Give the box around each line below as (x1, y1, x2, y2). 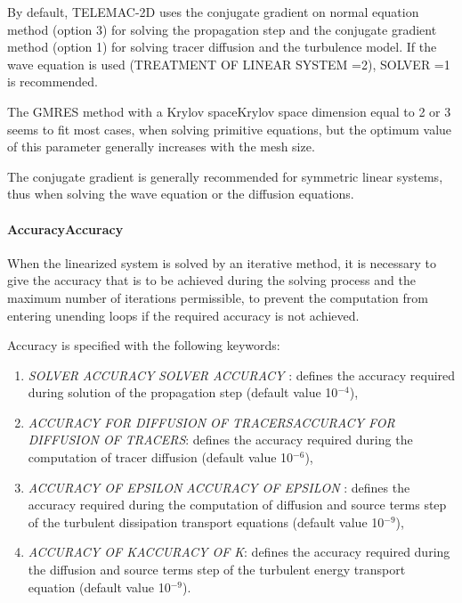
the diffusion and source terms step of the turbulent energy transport (28, 560, 406, 579)
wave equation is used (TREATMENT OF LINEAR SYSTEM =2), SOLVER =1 (7, 54, 450, 73)
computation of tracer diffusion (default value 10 (28, 448, 294, 467)
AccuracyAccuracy (7, 219, 124, 238)
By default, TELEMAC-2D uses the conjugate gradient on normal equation (7, 3, 419, 20)
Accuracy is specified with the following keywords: (7, 336, 280, 354)
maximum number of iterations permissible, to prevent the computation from (7, 288, 428, 306)
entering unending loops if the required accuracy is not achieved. (7, 306, 360, 324)
